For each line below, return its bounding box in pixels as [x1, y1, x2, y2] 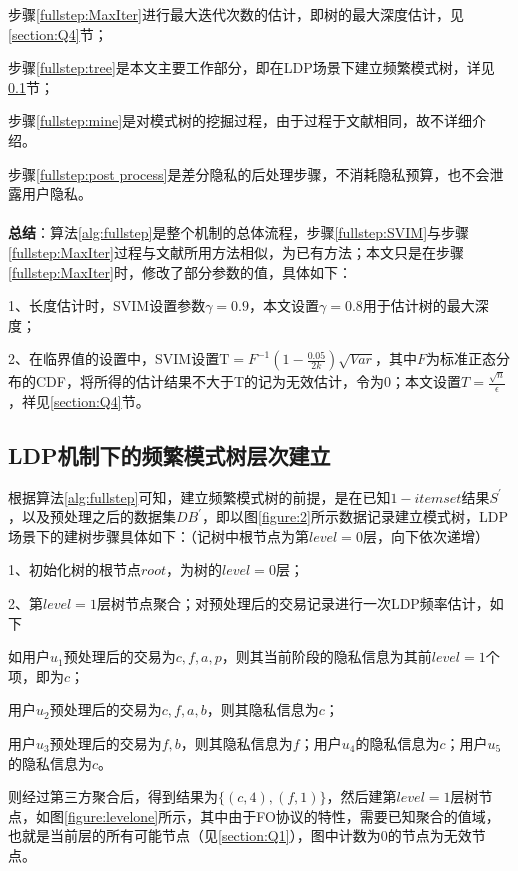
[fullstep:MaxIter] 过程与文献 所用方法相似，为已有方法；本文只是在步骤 [8, 241, 464, 262]
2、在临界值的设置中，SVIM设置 [8, 348, 220, 369]
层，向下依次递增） [362, 525, 489, 546]
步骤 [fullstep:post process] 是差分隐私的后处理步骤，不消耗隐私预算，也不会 [8, 163, 490, 184]
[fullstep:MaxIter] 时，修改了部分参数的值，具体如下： [8, 261, 352, 282]
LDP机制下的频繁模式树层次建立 [8, 439, 331, 470]
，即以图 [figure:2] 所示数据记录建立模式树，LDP [202, 506, 508, 527]
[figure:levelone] [64, 805, 159, 826]
